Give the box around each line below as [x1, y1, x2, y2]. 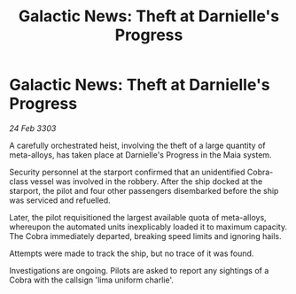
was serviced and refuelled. [9, 195, 111, 205]
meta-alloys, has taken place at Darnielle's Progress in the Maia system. [9, 149, 272, 160]
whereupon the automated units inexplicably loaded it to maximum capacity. [9, 221, 288, 232]
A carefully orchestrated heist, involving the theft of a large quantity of [9, 140, 266, 151]
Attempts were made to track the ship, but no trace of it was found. [9, 248, 254, 259]
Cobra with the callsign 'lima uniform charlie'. [9, 275, 175, 285]
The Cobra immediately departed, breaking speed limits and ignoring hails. [9, 230, 282, 241]
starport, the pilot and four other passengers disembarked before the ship [9, 185, 279, 196]
